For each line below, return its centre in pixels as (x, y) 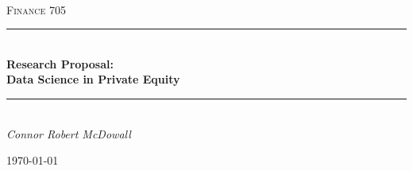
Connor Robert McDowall (69, 133)
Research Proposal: (60, 63)
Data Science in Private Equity (93, 79)
